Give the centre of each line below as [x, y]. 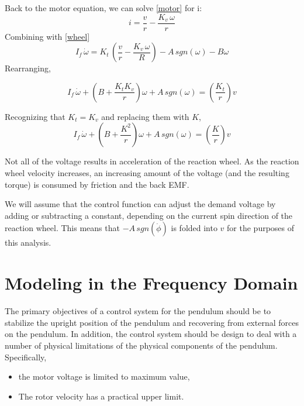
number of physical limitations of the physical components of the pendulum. [141, 345]
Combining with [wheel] [47, 36]
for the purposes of [261, 228]
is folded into [194, 228]
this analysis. [28, 242]
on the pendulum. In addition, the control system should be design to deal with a [151, 334]
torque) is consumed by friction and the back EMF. [97, 184]
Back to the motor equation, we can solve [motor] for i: [103, 8]
